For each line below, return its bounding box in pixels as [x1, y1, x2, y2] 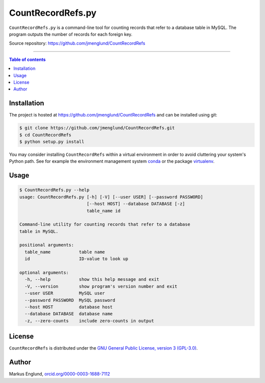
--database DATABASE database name [25, 311, 113, 317]
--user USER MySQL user [25, 291, 105, 296]
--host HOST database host [25, 304, 113, 310]
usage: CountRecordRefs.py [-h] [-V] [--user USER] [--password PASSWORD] [19, 194, 204, 200]
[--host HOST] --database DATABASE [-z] [86, 201, 185, 206]
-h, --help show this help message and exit [25, 277, 159, 282]
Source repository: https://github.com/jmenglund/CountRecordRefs [9, 40, 146, 46]
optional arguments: [19, 270, 69, 275]
